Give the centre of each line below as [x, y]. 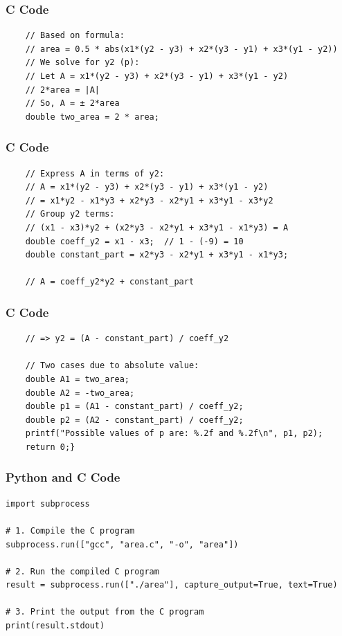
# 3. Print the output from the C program [105, 612]
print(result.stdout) [55, 626]
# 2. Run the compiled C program [82, 571]
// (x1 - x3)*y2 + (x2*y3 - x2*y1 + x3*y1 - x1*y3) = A [157, 227]
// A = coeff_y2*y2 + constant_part [110, 282]
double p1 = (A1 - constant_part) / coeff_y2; [134, 407]
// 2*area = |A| [63, 90]
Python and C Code [63, 477]
